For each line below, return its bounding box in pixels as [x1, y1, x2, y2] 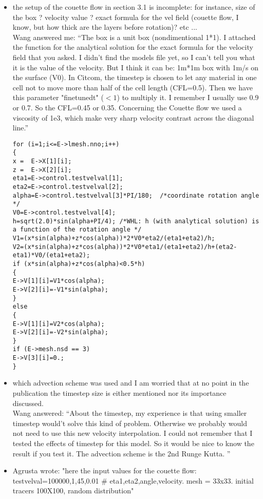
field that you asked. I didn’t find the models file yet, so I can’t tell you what [12, 51, 255, 62]
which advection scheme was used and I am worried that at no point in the [12, 377, 249, 388]
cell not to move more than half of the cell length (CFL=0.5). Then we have [12, 82, 253, 92]
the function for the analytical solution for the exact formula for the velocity [12, 42, 253, 52]
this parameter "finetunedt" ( [12, 92, 104, 103]
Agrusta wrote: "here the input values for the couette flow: [12, 465, 197, 476]
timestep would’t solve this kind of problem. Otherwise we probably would [12, 417, 248, 428]
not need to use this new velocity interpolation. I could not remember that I [12, 428, 253, 438]
